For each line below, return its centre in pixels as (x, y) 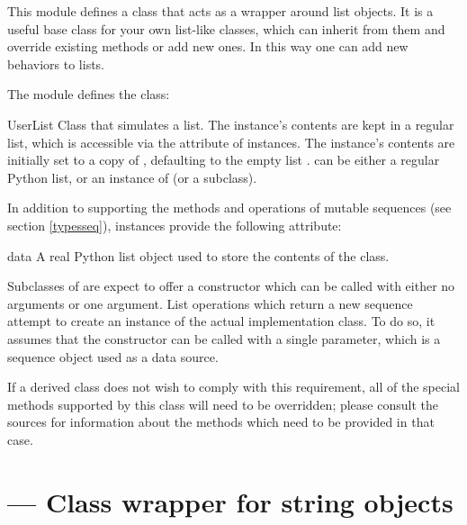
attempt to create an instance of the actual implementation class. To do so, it (221, 321)
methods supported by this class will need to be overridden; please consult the (223, 404)
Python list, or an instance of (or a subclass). (132, 177)
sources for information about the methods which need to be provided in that (221, 422)
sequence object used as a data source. (113, 356)
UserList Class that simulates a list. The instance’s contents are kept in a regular (231, 124)
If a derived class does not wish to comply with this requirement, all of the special (233, 387)
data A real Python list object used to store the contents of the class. (198, 255)
